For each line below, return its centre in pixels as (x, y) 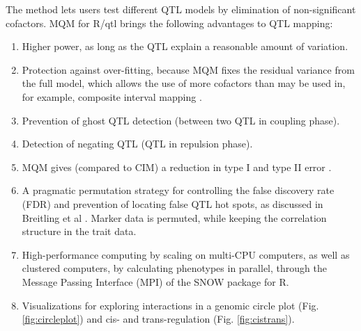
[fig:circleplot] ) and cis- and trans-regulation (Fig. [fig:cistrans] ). (158, 319)
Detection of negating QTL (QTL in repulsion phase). (137, 144)
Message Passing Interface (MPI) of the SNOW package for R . (155, 281)
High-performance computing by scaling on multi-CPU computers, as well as (186, 254)
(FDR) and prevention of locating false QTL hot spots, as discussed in (172, 203)
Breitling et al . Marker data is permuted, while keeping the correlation (174, 217)
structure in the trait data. (79, 231)
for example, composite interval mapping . (112, 96)
